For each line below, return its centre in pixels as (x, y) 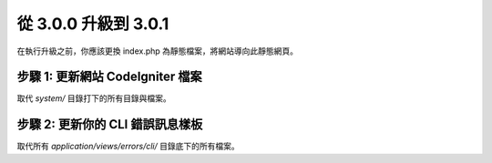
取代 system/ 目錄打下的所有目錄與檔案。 (94, 98)
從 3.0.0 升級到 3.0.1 (93, 24)
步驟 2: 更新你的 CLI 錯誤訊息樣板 (110, 124)
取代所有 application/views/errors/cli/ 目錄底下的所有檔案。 (128, 147)
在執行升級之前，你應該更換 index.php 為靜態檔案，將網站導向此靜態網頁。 (158, 51)
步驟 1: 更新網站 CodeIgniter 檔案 (109, 77)
